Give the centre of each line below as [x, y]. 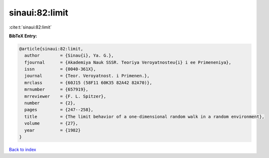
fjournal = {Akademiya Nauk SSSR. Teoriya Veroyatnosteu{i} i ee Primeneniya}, [128, 62]
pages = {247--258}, [59, 110]
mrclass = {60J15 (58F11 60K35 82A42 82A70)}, [88, 83]
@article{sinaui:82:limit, [51, 49]
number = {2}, [50, 103]
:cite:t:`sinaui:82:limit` [30, 27]
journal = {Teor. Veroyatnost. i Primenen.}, [87, 76]
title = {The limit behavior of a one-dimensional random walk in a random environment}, [144, 117]
